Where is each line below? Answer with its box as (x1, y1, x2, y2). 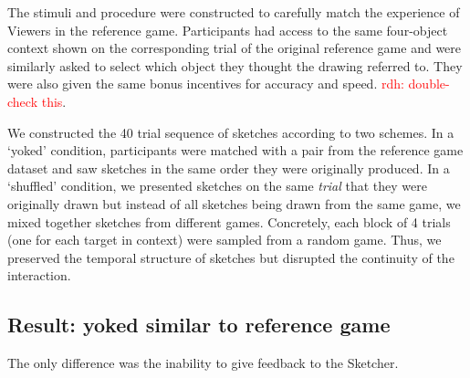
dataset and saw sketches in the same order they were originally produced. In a (7, 158, 450, 177)
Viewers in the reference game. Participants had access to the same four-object (7, 20, 448, 39)
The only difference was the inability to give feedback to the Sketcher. (7, 353, 399, 373)
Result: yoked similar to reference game (7, 310, 391, 339)
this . (41, 91, 67, 110)
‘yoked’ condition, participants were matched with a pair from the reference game (7, 141, 464, 160)
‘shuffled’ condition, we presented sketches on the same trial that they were (7, 176, 427, 195)
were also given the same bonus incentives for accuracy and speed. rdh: (7, 74, 404, 93)
